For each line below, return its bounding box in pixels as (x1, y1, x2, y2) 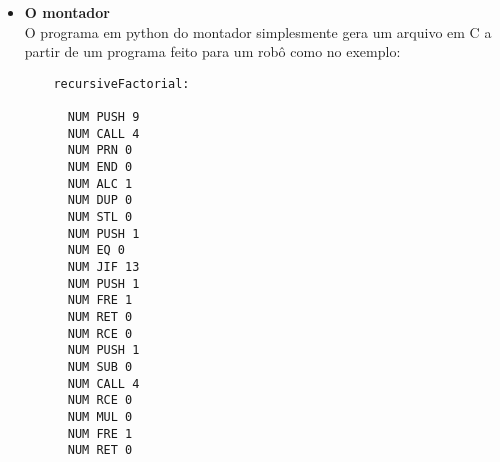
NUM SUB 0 (67, 359, 133, 374)
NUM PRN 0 (67, 143, 133, 158)
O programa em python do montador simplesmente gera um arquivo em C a (24, 21, 492, 42)
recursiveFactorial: (53, 76, 190, 91)
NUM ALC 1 (67, 176, 133, 191)
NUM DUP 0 (67, 193, 133, 208)
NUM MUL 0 (67, 409, 133, 424)
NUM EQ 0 (67, 243, 126, 258)
